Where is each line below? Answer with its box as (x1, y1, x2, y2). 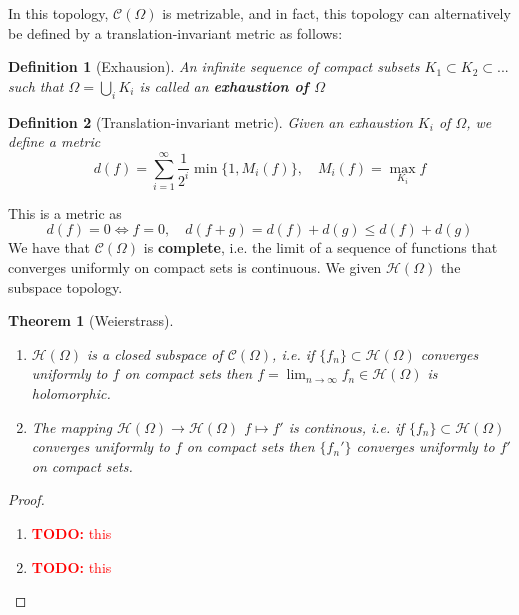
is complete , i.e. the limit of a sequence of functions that (143, 237, 498, 258)
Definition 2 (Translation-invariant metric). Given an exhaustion (8, 111, 413, 132)
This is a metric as (8, 202, 122, 223)
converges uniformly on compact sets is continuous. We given (8, 257, 382, 278)
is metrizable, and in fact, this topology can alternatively (162, 3, 511, 23)
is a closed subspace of (87, 343, 223, 364)
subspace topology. (8, 276, 123, 297)
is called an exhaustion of (139, 75, 309, 96)
